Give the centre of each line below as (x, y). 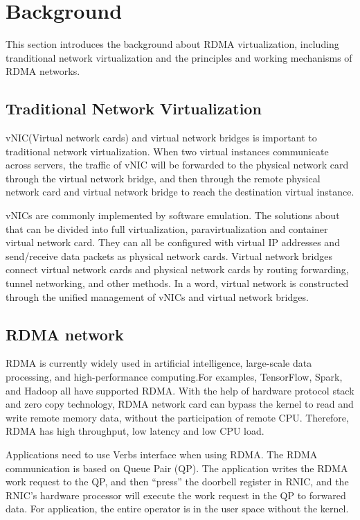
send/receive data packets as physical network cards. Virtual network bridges (169, 255)
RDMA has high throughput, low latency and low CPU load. (135, 431)
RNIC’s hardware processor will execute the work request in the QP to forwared (176, 495)
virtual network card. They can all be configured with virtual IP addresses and (173, 242)
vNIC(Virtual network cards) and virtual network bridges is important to (161, 138)
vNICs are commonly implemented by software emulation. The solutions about (173, 215)
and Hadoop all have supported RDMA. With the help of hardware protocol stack (180, 390)
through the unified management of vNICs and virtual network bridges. (157, 296)
